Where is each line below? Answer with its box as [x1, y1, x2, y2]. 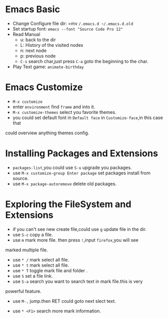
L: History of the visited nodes [20, 42, 84, 48]
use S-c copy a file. [12, 232, 53, 238]
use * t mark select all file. [12, 262, 70, 268]
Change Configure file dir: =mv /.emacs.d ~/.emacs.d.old [12, 20, 133, 26]
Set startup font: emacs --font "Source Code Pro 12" [12, 25, 123, 32]
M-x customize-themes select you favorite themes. [12, 109, 117, 115]
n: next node [20, 47, 47, 53]
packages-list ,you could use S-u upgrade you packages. [12, 164, 132, 170]
